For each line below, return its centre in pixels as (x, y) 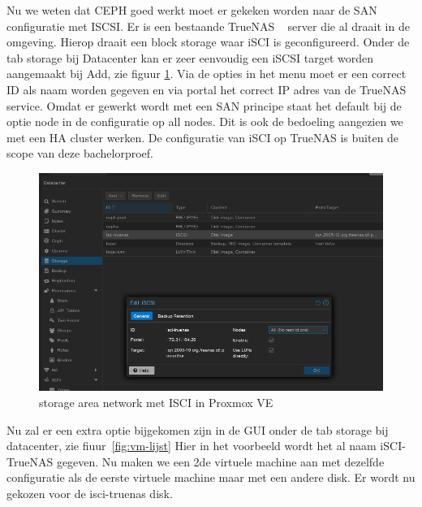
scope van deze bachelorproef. (80, 153)
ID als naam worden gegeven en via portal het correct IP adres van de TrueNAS (207, 89)
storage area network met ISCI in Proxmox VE (156, 402)
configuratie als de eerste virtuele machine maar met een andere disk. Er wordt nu (211, 477)
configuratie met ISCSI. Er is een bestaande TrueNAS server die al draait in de (208, 26)
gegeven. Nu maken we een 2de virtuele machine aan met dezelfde (220, 461)
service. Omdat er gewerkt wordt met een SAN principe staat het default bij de (204, 105)
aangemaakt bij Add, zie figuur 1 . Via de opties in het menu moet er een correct (207, 74)
